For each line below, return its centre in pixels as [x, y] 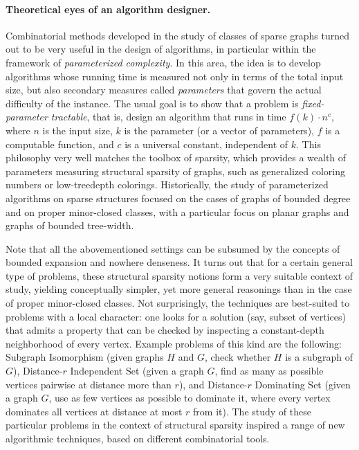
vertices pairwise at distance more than [89, 384]
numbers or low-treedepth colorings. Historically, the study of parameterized [167, 184]
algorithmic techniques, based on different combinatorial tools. [138, 439]
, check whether [238, 357]
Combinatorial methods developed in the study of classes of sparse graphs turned [177, 35]
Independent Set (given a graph [137, 371]
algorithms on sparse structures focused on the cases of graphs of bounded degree [178, 198]
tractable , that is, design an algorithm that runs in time [168, 117]
